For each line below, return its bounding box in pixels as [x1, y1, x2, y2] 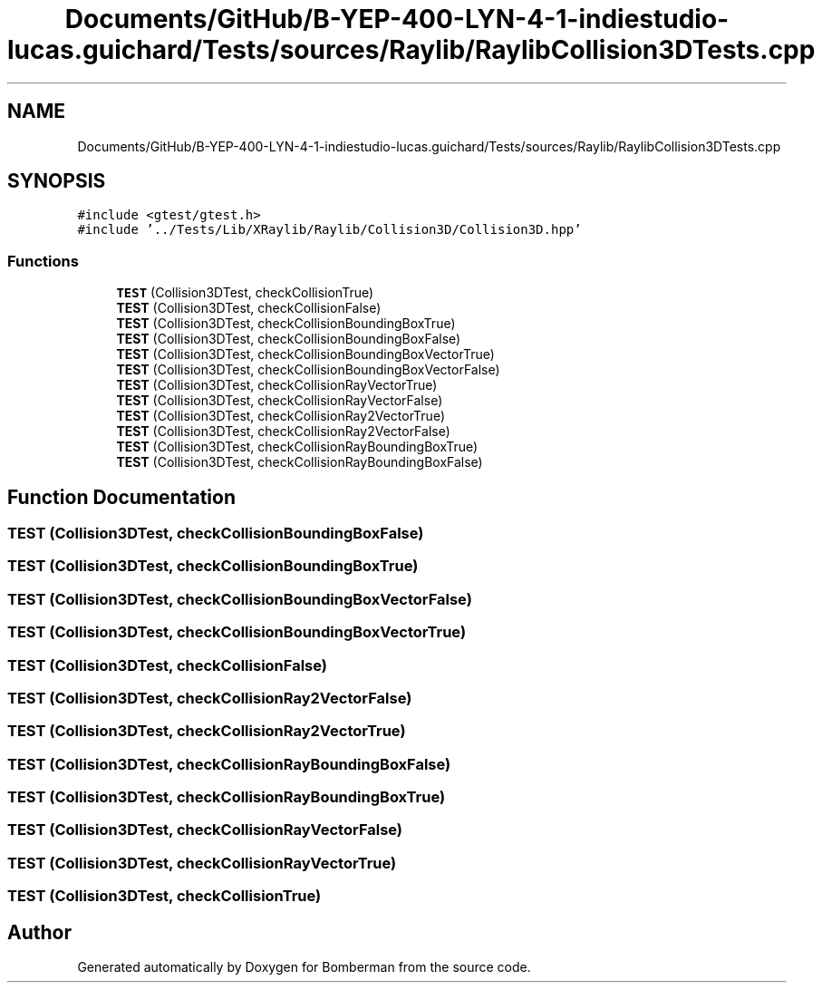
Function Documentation [7, 485, 236, 509]
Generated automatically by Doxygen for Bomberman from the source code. [77, 959, 531, 975]
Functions [7, 251, 79, 270]
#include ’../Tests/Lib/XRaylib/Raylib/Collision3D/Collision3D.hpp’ [77, 222, 582, 238]
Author [7, 920, 72, 944]
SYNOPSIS [7, 170, 106, 193]
